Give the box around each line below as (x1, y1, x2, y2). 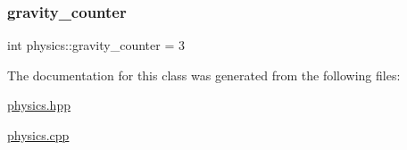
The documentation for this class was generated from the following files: (7, 65, 401, 84)
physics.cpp (7, 126, 70, 144)
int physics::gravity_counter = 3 (7, 36, 185, 54)
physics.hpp (7, 96, 71, 114)
